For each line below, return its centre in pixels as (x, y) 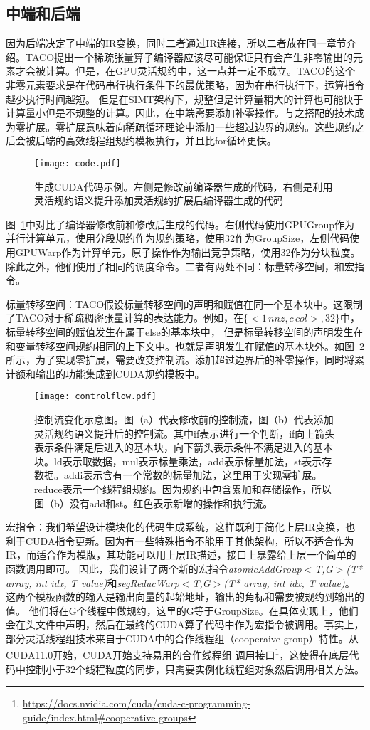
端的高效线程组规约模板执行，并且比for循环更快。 (161, 141)
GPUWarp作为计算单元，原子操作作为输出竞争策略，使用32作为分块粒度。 (188, 252)
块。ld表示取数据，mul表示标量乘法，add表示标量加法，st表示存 (183, 461)
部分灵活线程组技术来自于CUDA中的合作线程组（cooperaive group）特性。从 (182, 638)
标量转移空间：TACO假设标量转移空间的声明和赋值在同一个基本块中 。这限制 (185, 303)
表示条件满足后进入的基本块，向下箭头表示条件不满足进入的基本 (184, 447)
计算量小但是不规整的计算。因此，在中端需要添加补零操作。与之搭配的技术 (180, 113)
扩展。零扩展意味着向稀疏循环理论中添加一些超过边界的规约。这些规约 (190, 126)
